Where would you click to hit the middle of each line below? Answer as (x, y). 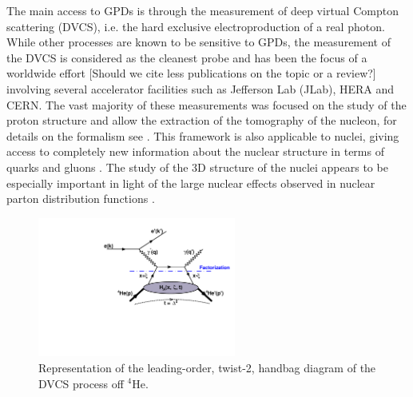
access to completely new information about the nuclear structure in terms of (195, 151)
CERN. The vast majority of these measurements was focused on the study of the (206, 104)
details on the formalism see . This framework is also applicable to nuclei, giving (203, 135)
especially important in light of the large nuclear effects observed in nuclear (191, 183)
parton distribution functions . (81, 198)
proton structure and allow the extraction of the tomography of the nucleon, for (202, 120)
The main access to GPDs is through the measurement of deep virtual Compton (203, 10)
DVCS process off (81, 383)
